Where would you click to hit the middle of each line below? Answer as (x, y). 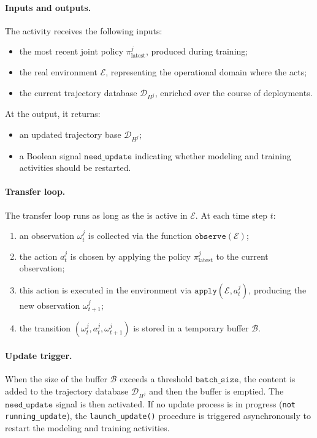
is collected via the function (140, 236)
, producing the (277, 290)
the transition (45, 328)
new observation (50, 305)
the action (38, 256)
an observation (47, 236)
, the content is (267, 379)
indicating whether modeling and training (213, 155)
